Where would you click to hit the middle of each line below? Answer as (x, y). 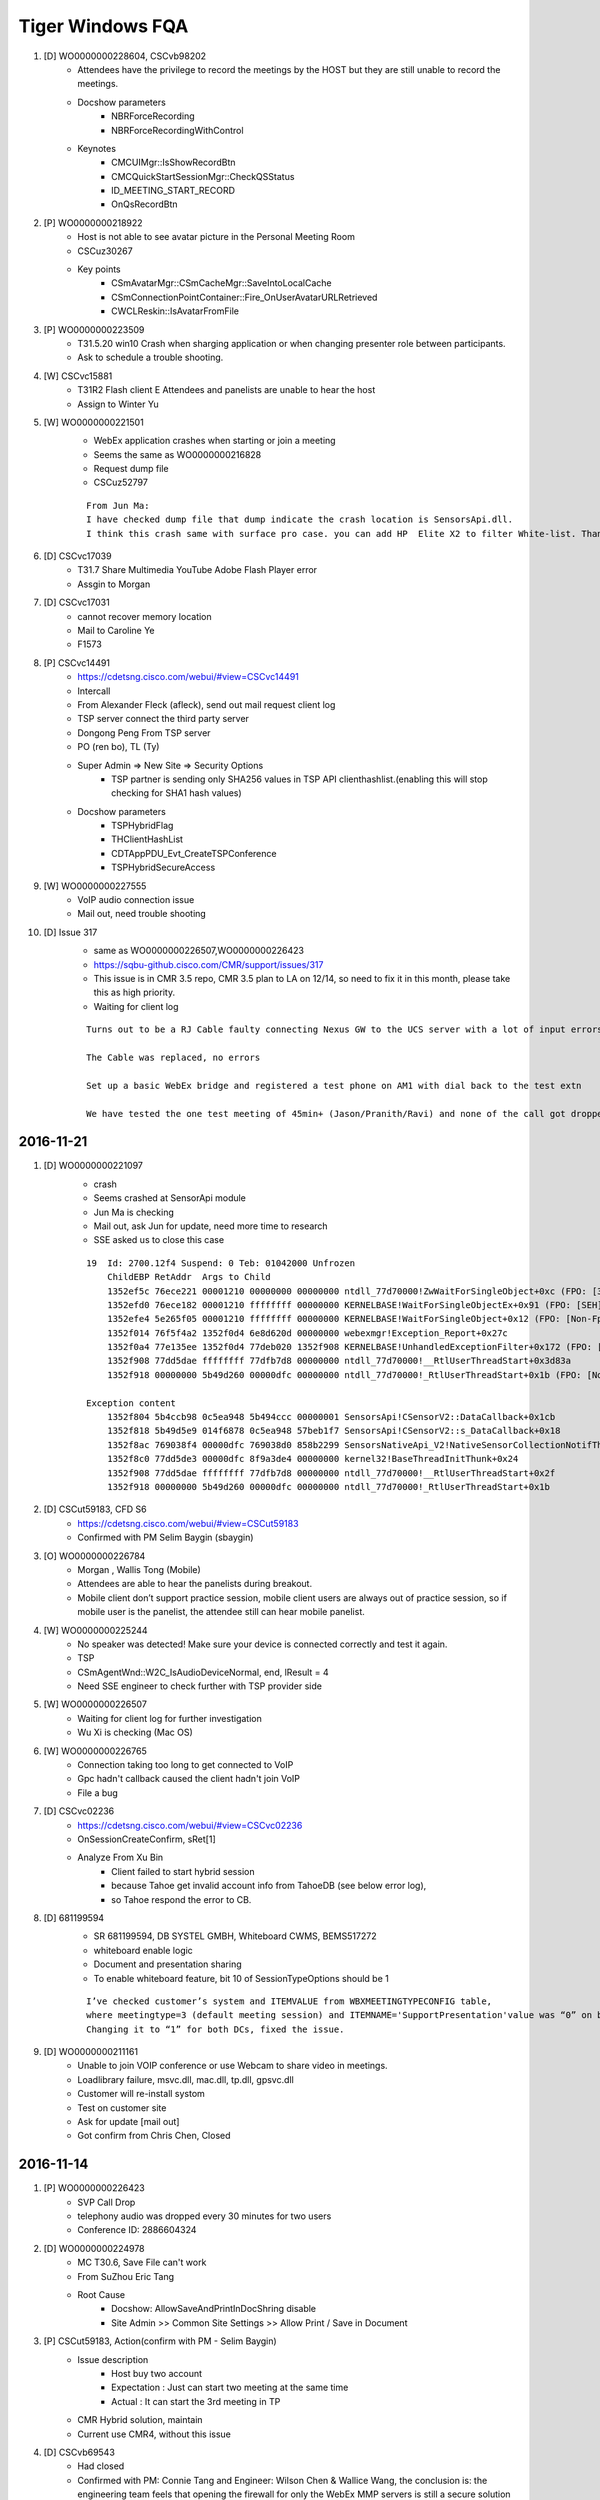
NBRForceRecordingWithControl (177, 130)
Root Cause (101, 2295)
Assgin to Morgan (114, 584)
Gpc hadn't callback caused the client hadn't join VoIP (188, 1779)
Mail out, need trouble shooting (142, 914)
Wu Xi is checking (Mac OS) (135, 1732)
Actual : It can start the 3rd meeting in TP (196, 2401)
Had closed (101, 2466)
